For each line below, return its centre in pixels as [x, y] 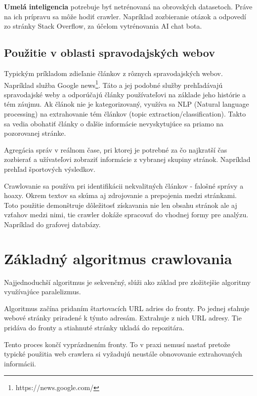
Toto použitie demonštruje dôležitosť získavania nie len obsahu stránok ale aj [121, 205]
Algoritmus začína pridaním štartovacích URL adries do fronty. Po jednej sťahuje [127, 308]
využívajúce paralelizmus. [43, 292]
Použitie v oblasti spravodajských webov [109, 53]
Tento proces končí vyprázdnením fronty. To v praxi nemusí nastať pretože [117, 344]
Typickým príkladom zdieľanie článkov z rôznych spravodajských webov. [113, 73]
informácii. [20, 363]
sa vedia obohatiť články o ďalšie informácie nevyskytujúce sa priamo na [114, 123]
